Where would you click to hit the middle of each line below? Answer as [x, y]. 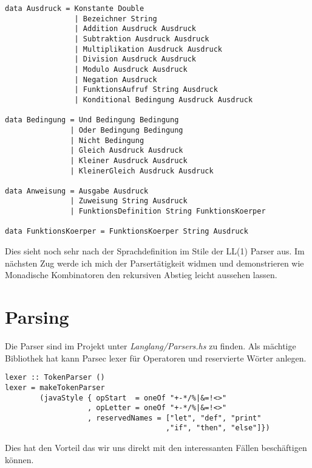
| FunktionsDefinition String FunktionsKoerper [168, 211]
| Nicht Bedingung [107, 140]
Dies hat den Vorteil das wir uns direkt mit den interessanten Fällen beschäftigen [156, 448]
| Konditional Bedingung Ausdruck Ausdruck [164, 100]
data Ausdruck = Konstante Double [75, 9]
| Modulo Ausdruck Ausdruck [131, 69]
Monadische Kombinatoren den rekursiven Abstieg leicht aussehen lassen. [141, 275]
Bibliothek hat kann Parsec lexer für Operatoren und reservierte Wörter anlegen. [156, 358]
